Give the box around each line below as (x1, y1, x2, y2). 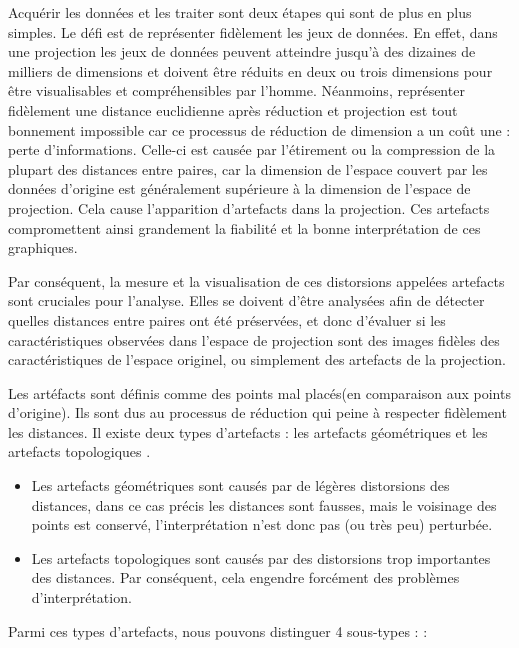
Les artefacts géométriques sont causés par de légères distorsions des (31, 475, 450, 496)
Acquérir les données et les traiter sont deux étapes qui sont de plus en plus (8, 2, 472, 22)
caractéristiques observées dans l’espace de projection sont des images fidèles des (8, 329, 500, 350)
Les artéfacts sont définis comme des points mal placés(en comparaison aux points (8, 382, 511, 403)
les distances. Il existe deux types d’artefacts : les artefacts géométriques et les (8, 421, 488, 442)
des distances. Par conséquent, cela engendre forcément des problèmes (31, 567, 460, 588)
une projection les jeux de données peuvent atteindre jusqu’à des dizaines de (8, 41, 476, 62)
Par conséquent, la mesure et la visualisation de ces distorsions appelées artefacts (8, 270, 505, 291)
